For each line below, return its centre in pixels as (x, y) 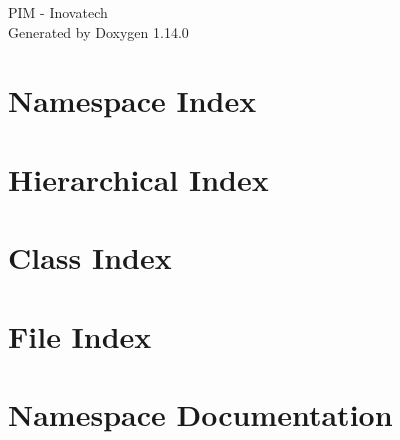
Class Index (90, 257)
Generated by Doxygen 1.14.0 (98, 31)
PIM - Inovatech (58, 12)
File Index (80, 335)
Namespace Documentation (200, 413)
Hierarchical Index (138, 178)
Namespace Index (132, 100)
